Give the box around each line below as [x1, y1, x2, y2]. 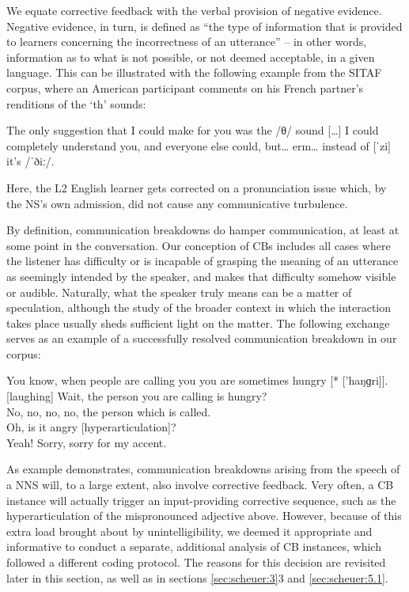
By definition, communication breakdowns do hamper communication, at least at [6, 222, 400, 238]
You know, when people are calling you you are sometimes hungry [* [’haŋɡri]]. [6, 372, 388, 389]
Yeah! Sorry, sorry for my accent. [6, 434, 167, 450]
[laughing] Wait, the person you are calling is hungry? [6, 388, 267, 404]
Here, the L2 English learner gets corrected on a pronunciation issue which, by [6, 179, 387, 195]
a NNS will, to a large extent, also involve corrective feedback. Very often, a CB [6, 476, 394, 493]
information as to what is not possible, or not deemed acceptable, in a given [6, 48, 375, 65]
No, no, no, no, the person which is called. [6, 403, 211, 419]
